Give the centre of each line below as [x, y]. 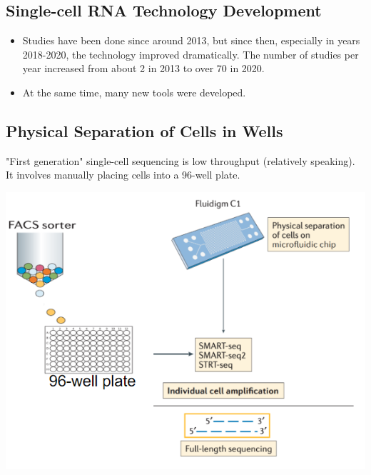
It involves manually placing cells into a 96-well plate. [123, 175]
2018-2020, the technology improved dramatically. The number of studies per [190, 54]
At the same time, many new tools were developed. [134, 92]
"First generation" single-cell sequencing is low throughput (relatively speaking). [181, 160]
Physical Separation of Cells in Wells [144, 130]
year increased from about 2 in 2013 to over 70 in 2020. [143, 68]
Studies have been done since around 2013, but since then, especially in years [191, 40]
